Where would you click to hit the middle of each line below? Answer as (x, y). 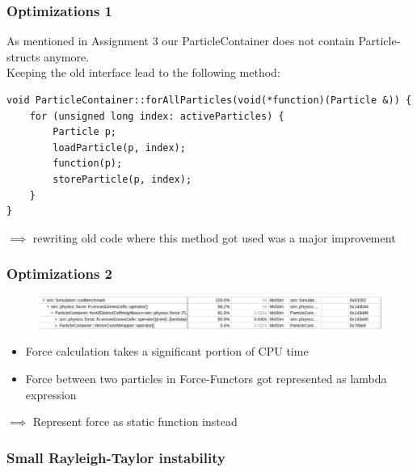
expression (51, 394)
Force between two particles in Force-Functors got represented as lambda (206, 378)
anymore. (67, 56)
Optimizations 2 (60, 274)
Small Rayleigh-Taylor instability (116, 457)
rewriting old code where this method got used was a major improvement (214, 237)
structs (23, 56)
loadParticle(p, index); (119, 147)
